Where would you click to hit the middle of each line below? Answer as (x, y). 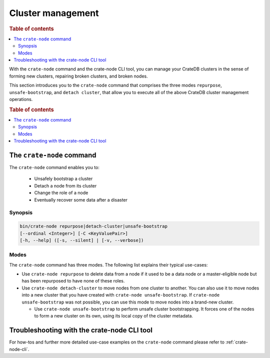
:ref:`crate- (237, 342)
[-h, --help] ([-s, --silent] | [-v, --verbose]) (82, 240)
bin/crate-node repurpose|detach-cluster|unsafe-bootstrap (93, 226)
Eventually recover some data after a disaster (81, 199)
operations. (21, 99)
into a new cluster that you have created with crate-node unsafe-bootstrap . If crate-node (121, 295)
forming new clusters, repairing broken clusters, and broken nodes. (78, 76)
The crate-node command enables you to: (54, 167)
